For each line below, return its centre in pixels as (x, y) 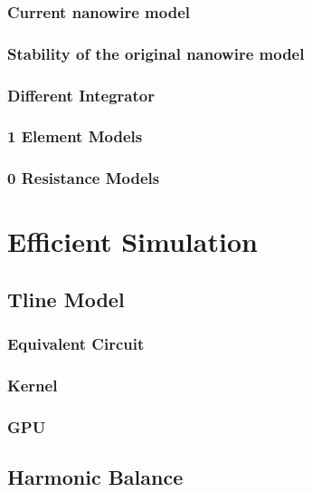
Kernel (33, 386)
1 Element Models (75, 136)
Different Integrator (81, 95)
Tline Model (66, 299)
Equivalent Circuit (76, 344)
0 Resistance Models (84, 178)
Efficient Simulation (132, 241)
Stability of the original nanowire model (156, 53)
